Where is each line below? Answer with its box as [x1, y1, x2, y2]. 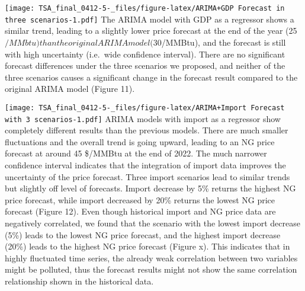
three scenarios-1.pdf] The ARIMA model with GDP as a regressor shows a [5, 12, 294, 25]
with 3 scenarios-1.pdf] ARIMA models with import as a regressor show [5, 112, 281, 124]
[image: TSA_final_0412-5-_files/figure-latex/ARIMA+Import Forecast [5, 103, 285, 112]
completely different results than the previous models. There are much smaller [5, 124, 288, 136]
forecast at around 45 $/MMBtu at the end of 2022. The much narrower [5, 147, 267, 159]
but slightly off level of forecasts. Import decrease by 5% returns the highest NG [5, 182, 296, 194]
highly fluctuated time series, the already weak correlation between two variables [5, 251, 298, 264]
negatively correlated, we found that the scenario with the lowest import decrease [5, 216, 300, 229]
